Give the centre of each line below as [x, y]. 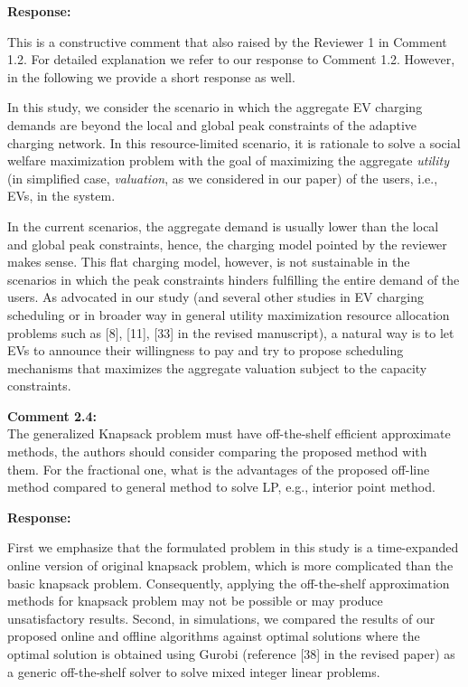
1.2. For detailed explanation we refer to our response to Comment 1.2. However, [231, 59]
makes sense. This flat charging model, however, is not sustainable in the [209, 262]
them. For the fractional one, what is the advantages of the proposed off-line [219, 469]
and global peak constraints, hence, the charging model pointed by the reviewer [227, 244]
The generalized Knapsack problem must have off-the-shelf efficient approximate [229, 433]
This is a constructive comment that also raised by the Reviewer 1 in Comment [227, 41]
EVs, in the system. [61, 196]
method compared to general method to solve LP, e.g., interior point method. [221, 487]
